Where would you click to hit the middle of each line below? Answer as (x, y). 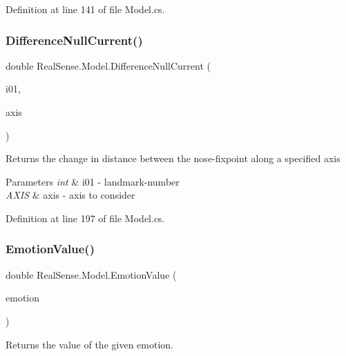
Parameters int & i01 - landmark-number (93, 181)
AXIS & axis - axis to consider (70, 195)
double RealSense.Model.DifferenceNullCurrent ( (108, 65)
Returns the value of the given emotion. (89, 344)
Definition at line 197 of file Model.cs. (85, 218)
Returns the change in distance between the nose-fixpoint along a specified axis (173, 158)
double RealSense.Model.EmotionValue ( (91, 274)
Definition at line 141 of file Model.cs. (85, 9)
